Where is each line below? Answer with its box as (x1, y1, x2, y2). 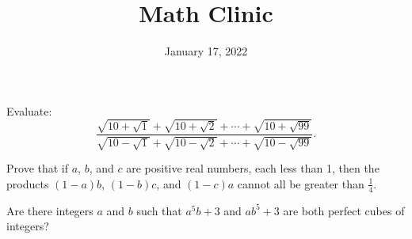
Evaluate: (6, 102, 52, 119)
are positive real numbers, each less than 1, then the (126, 160, 380, 176)
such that (136, 202, 182, 218)
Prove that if (6, 160, 69, 176)
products (6, 175, 49, 192)
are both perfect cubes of (283, 202, 405, 218)
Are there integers (6, 202, 93, 218)
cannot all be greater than (237, 175, 364, 192)
